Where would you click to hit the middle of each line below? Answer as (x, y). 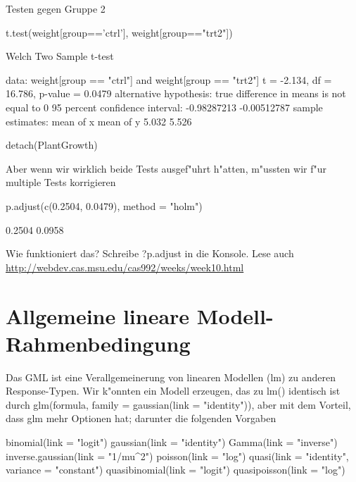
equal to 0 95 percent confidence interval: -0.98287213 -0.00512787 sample (164, 107)
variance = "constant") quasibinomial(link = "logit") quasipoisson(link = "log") (176, 470)
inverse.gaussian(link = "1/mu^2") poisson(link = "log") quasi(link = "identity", (177, 456)
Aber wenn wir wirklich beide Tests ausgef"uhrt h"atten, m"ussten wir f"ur (166, 168)
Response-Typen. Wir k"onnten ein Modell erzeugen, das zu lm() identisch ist (173, 391)
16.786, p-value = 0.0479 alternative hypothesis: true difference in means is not (176, 93)
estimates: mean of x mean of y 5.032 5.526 (99, 121)
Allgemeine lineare (98, 315)
